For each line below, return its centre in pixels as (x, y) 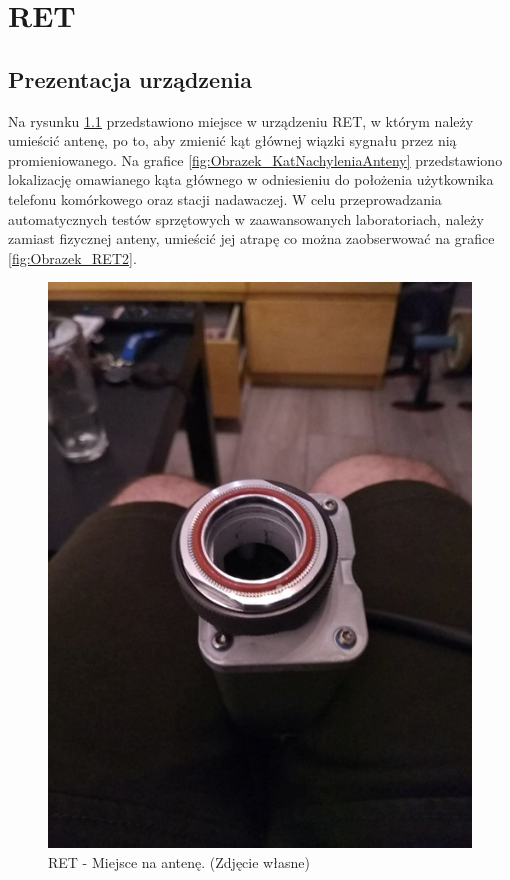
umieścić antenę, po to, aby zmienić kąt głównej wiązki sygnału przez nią (232, 140)
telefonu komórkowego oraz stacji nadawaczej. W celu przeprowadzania (225, 198)
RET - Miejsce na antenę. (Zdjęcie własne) (179, 861)
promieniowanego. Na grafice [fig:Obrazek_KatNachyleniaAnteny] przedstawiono (255, 159)
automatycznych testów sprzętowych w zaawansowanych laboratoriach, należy (246, 218)
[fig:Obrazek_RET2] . (72, 257)
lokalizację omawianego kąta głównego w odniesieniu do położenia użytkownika (251, 179)
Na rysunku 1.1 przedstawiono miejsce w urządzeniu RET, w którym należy (241, 120)
